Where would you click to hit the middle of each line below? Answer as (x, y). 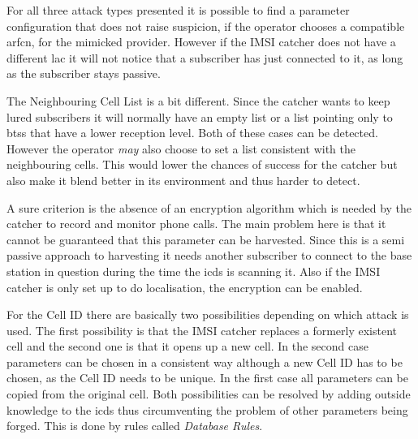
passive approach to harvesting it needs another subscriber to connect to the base (209, 255)
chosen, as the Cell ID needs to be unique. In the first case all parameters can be (207, 378)
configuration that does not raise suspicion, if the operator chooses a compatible (206, 26)
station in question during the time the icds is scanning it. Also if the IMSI (194, 271)
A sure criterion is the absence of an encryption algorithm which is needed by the (209, 207)
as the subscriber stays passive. (84, 73)
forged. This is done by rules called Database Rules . (135, 426)
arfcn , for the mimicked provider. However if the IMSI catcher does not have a (201, 42)
